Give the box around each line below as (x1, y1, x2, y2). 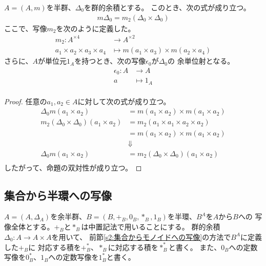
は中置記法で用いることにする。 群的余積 (81, 221, 220, 232)
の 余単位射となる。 (168, 55, 235, 66)
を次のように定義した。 (56, 23, 135, 33)
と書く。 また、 (168, 241, 221, 252)
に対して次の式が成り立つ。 (77, 96, 171, 106)
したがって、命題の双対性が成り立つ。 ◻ (4, 162, 142, 173)
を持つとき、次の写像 (74, 55, 146, 66)
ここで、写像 (4, 23, 47, 33)
